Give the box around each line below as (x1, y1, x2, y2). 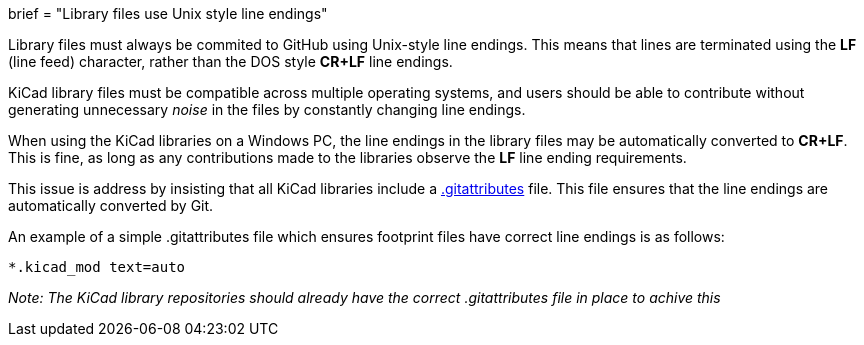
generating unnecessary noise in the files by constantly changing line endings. (8, 101, 526, 118)
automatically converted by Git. (8, 197, 214, 214)
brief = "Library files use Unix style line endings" (8, 5, 328, 22)
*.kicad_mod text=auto (8, 259, 186, 275)
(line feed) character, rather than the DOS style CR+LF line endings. (8, 53, 453, 70)
